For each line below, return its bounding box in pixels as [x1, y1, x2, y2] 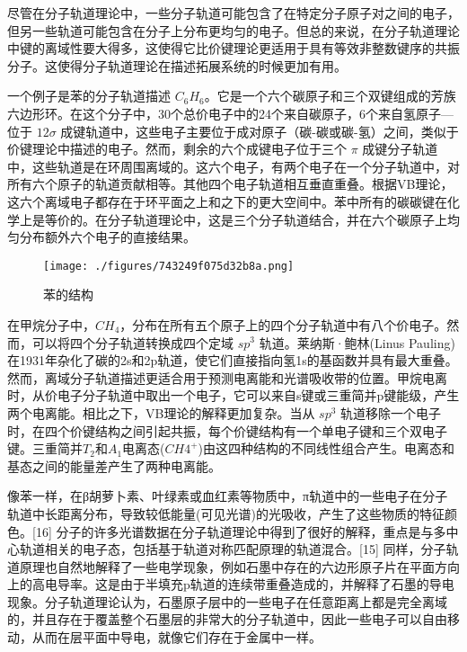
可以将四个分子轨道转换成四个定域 [31, 333, 233, 352]
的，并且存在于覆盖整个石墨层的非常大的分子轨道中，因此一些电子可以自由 [7, 610, 447, 629]
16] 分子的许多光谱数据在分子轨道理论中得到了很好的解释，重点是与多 [35, 522, 446, 540]
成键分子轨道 [362, 139, 438, 158]
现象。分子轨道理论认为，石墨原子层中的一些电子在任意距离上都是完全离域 [7, 592, 447, 611]
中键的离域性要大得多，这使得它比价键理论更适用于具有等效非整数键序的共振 [7, 39, 460, 58]
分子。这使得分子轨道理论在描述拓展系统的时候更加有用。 [7, 56, 347, 75]
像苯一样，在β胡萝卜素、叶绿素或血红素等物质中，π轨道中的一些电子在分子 [7, 487, 448, 505]
